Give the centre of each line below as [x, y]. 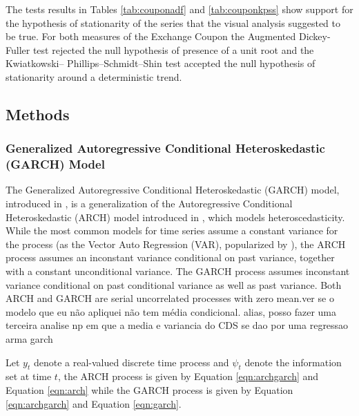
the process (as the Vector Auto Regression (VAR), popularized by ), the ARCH [176, 244]
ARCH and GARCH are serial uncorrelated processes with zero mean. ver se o [170, 298]
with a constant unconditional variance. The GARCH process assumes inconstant [178, 271]
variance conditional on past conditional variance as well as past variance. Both [174, 284]
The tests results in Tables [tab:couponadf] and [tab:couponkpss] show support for [179, 9]
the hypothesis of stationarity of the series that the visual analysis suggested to [173, 22]
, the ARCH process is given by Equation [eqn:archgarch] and [188, 376]
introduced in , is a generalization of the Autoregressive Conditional [149, 204]
